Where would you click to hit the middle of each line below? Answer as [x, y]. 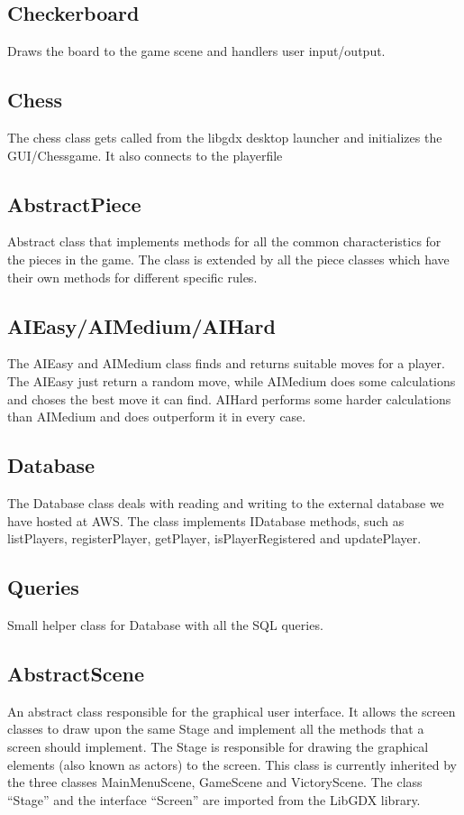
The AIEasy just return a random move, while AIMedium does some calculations [232, 380]
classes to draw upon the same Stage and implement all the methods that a [216, 729]
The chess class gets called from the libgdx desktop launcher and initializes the [225, 137]
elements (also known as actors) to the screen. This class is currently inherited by [232, 764]
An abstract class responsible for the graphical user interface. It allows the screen [232, 711]
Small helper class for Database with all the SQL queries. [165, 624]
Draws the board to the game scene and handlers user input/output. [196, 51]
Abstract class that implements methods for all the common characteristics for [224, 241]
